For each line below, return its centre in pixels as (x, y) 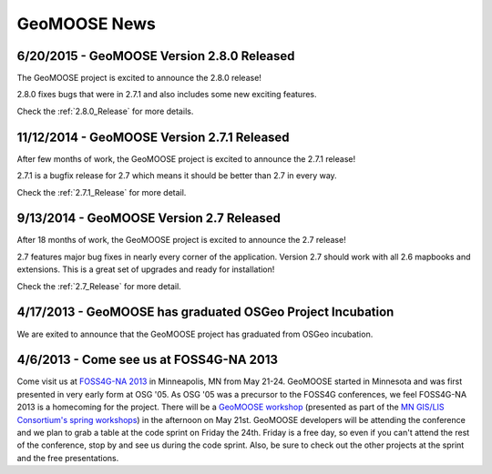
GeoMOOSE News (87, 24)
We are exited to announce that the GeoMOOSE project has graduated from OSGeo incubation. (195, 334)
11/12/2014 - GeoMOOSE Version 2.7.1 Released (154, 137)
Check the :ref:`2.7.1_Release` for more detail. (102, 192)
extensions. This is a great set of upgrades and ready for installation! (146, 269)
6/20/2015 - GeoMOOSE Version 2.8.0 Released (156, 56)
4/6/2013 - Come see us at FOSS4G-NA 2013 (147, 360)
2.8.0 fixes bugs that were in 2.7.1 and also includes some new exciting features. (167, 95)
